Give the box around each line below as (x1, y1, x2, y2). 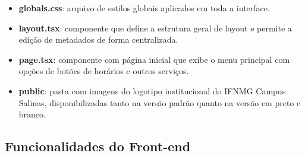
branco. (18, 108, 46, 120)
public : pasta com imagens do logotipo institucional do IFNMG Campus (18, 84, 286, 97)
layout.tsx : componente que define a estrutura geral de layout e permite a (18, 21, 292, 34)
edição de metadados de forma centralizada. (18, 33, 178, 46)
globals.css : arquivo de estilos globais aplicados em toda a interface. (18, 2, 270, 14)
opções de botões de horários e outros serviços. (18, 65, 189, 77)
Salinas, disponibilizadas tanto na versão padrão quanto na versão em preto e (18, 96, 301, 109)
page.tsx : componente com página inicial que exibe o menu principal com (18, 53, 290, 65)
